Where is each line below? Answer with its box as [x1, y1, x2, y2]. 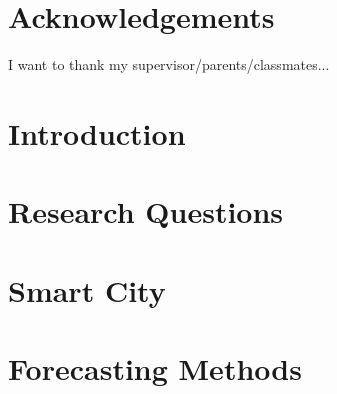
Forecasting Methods [8, 348, 302, 389]
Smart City [8, 269, 166, 310]
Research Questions [8, 191, 284, 232]
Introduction [8, 112, 186, 153]
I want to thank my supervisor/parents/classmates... [8, 54, 330, 75]
